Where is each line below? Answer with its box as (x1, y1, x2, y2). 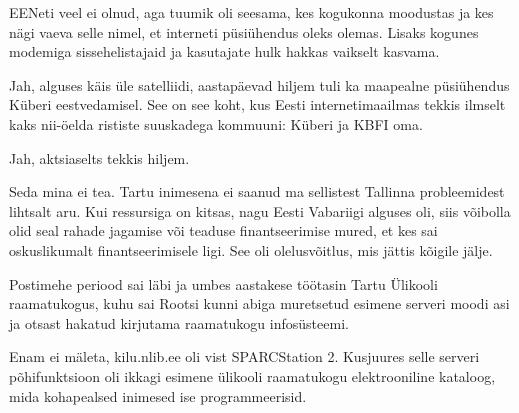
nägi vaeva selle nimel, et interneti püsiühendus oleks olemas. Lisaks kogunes (9, 21, 479, 42)
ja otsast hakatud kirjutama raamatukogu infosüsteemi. (9, 312, 349, 333)
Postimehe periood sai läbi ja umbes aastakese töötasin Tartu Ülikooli (9, 273, 438, 294)
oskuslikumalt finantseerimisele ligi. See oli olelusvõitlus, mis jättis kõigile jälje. (9, 239, 493, 260)
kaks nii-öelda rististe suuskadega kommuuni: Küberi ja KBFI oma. (9, 113, 423, 134)
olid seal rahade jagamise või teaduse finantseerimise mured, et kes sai (9, 220, 438, 241)
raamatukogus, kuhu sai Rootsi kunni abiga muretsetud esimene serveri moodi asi (9, 293, 510, 314)
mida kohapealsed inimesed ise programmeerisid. (9, 385, 307, 406)
